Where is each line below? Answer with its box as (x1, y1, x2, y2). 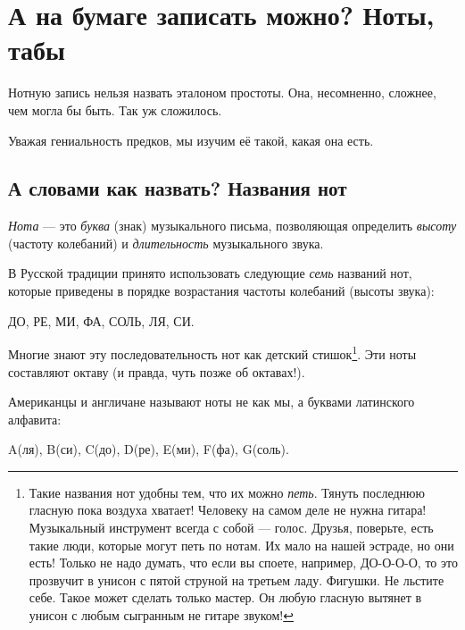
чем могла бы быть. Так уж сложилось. (8, 100, 222, 119)
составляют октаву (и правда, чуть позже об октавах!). (8, 362, 305, 381)
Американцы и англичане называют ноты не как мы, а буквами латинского (8, 392, 415, 411)
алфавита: (8, 409, 62, 428)
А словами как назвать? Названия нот (8, 174, 347, 202)
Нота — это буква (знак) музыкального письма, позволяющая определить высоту (8, 216, 457, 235)
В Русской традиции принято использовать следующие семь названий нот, (8, 264, 412, 282)
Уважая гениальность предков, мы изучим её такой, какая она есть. (8, 130, 374, 149)
